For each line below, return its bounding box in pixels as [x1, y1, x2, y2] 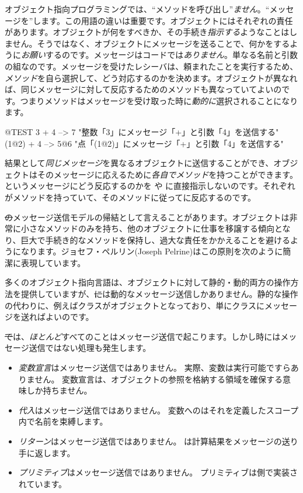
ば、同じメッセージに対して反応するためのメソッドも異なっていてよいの [5, 83, 282, 95]
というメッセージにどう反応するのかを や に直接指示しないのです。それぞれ [5, 180, 295, 192]
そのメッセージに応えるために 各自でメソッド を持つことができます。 [37, 168, 298, 180]
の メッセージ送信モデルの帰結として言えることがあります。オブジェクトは [5, 211, 290, 223]
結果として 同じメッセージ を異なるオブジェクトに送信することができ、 [5, 157, 274, 169]
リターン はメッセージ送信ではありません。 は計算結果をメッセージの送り [18, 435, 298, 447]
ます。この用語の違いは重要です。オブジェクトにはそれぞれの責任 [41, 14, 293, 26]
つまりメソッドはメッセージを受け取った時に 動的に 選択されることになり [20, 94, 298, 106]
